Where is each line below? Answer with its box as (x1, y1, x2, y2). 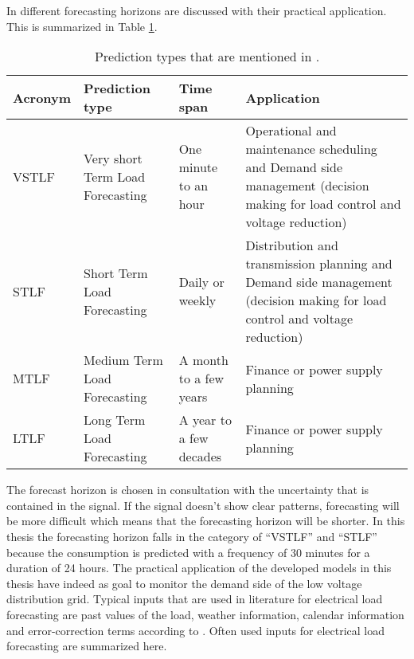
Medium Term (84, 351, 163, 370)
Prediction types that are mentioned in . (94, 47, 320, 66)
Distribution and (245, 236, 338, 255)
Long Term (84, 410, 146, 430)
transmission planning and (245, 254, 393, 273)
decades (178, 447, 222, 466)
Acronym (13, 88, 72, 107)
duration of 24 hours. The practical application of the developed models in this (6, 559, 392, 576)
